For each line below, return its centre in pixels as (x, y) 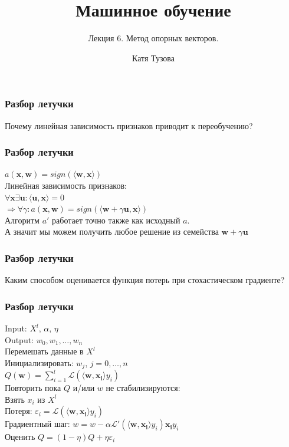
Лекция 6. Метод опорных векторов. (153, 38)
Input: (16, 328)
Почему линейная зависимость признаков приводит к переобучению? (129, 125)
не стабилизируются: (143, 388)
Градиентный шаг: (37, 424)
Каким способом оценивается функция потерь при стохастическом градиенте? (145, 280)
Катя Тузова (153, 57)
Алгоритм (22, 220)
